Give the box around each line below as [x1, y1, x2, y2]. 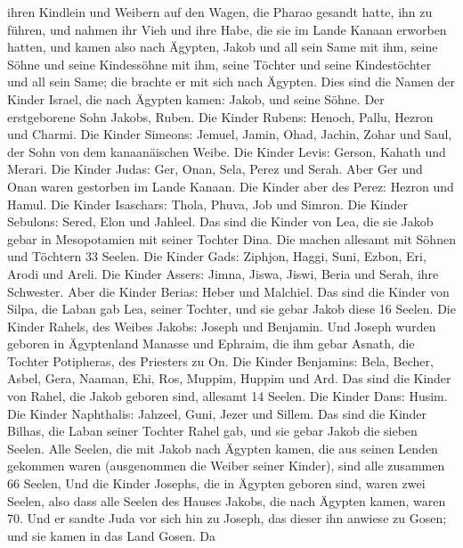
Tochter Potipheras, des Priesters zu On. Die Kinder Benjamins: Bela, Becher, [7, 351, 434, 370]
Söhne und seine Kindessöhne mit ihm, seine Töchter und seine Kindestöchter [7, 54, 432, 73]
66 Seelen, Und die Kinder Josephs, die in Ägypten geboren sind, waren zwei [7, 474, 426, 493]
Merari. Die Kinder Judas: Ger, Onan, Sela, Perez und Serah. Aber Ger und [7, 159, 423, 178]
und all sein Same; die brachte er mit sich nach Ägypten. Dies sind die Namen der [7, 72, 456, 91]
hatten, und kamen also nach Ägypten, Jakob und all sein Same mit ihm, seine [7, 37, 438, 56]
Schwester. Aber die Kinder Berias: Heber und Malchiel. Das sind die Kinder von [7, 282, 450, 300]
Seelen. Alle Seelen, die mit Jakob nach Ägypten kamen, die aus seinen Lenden [7, 438, 438, 457]
